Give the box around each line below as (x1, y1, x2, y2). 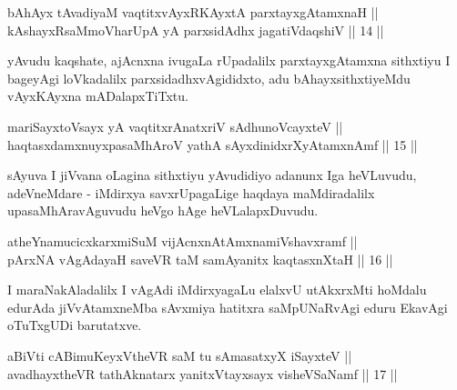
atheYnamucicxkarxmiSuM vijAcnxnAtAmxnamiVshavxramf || (7, 231, 358, 250)
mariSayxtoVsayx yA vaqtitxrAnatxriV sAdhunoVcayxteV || (7, 116, 343, 135)
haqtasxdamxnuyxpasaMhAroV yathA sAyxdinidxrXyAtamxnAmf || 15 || (7, 135, 418, 154)
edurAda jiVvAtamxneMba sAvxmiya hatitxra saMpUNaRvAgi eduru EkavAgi (7, 297, 448, 316)
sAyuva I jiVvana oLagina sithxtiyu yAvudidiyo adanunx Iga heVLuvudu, (7, 165, 417, 185)
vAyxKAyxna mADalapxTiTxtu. (7, 86, 188, 105)
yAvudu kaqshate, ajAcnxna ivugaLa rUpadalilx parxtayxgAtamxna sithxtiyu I (7, 51, 451, 70)
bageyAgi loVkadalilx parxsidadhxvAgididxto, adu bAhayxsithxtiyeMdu (7, 68, 411, 87)
